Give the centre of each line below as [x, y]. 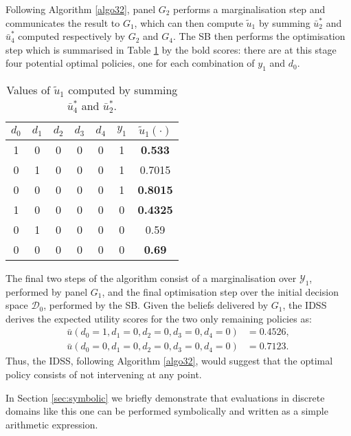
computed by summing [123, 90]
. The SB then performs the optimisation [259, 36]
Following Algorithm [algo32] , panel [81, 9]
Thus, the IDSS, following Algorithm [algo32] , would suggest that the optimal [169, 361]
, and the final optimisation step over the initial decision [220, 291]
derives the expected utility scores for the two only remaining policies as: [159, 318]
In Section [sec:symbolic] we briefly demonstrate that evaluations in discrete [165, 397]
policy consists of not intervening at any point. [104, 374]
